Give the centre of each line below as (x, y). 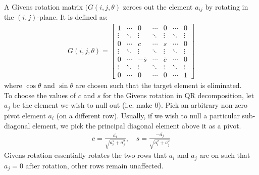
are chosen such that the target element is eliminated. (159, 85)
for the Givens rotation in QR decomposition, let (178, 95)
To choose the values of (40, 95)
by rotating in (227, 7)
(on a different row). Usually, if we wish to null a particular (148, 115)
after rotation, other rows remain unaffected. (94, 165)
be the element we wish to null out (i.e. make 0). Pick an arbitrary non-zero (130, 105)
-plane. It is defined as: (72, 17)
